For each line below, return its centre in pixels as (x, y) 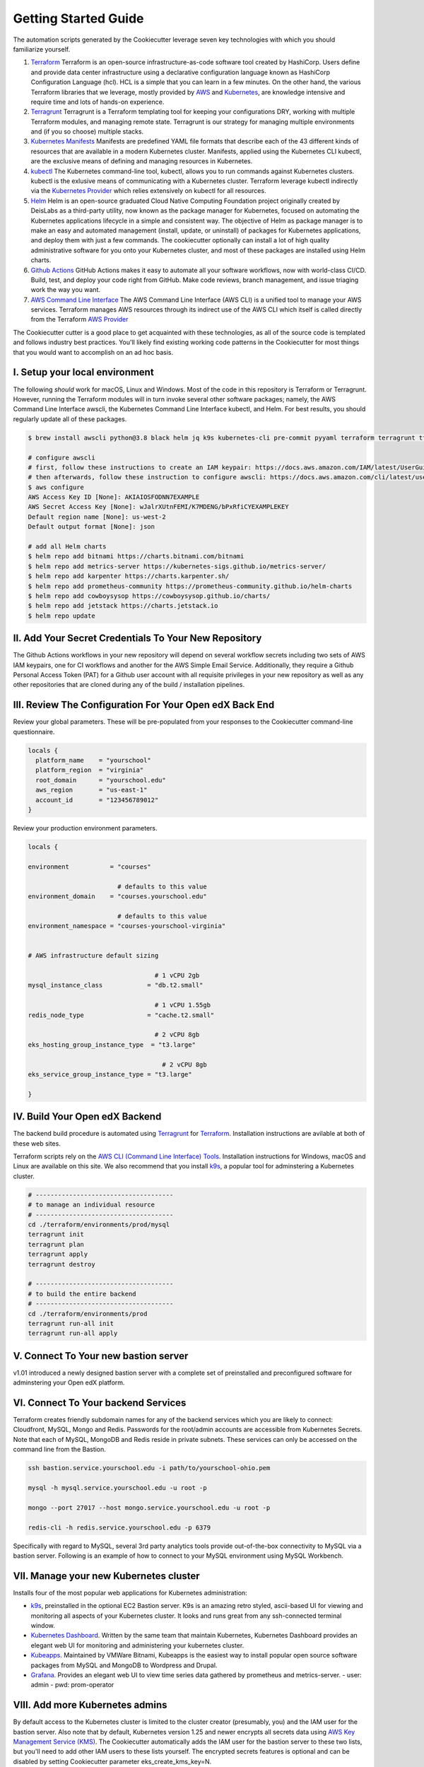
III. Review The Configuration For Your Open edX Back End (144, 705)
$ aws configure (56, 487)
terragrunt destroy (61, 1264)
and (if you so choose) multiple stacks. (87, 131)
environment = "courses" (89, 867)
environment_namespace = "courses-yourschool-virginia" (127, 926)
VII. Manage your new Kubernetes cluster (107, 1576)
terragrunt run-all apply (73, 1333)
